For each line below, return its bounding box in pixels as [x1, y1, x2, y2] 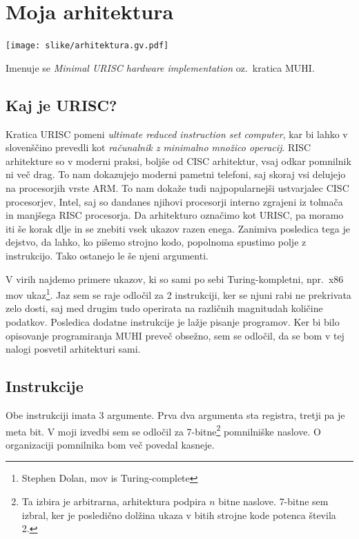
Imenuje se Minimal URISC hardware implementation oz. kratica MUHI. [6, 60, 315, 75]
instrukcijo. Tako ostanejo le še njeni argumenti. [6, 248, 208, 262]
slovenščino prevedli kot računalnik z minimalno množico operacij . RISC [6, 140, 311, 155]
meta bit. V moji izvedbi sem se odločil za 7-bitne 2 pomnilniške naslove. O [6, 422, 321, 438]
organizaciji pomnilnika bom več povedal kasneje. [6, 437, 215, 451]
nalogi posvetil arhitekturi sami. [6, 342, 141, 356]
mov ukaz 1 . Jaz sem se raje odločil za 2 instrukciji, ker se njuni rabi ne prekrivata [6, 286, 351, 302]
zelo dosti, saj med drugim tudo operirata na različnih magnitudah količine [6, 301, 323, 315]
